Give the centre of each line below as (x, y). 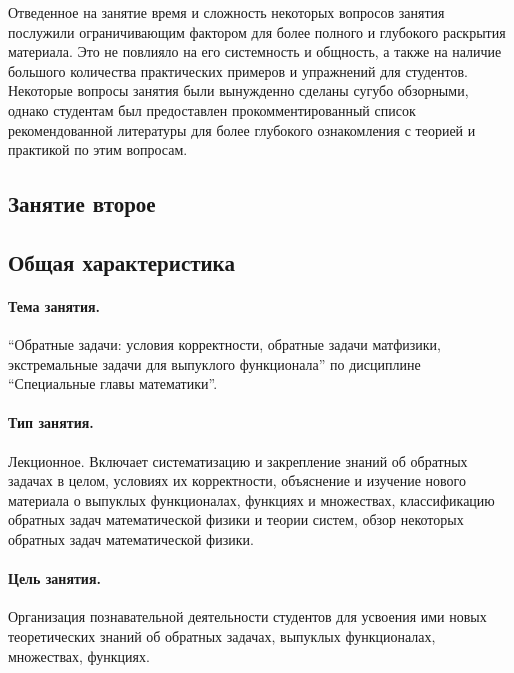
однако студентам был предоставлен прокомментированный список (212, 109)
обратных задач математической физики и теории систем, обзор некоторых (236, 519)
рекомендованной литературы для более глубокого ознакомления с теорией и (242, 129)
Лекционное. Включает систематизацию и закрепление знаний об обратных (238, 460)
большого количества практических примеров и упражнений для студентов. (238, 70)
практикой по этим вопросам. (98, 149)
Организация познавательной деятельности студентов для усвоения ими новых (247, 616)
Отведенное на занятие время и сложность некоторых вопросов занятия (226, 12)
